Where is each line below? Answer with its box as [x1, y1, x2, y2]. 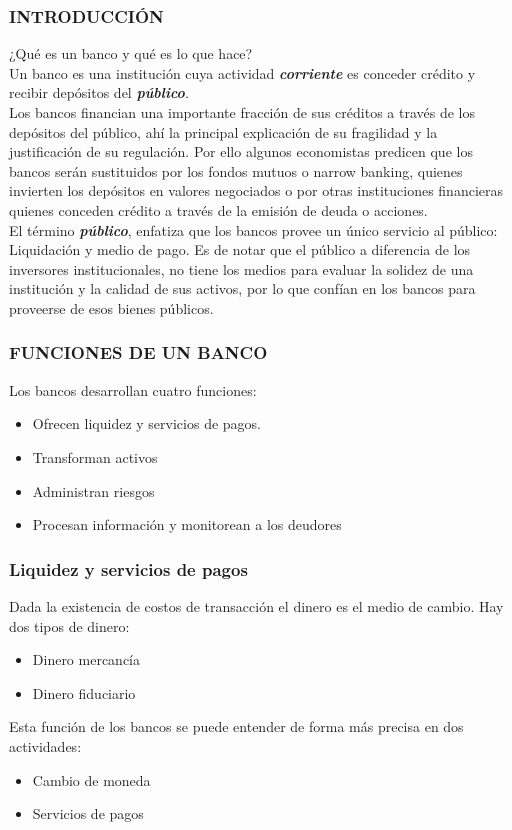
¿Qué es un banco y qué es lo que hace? [9, 43, 253, 64]
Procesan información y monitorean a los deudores [32, 514, 342, 535]
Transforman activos [32, 446, 158, 467]
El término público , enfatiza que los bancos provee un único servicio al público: [9, 219, 498, 240]
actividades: [9, 735, 82, 756]
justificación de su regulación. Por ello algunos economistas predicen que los [9, 141, 473, 162]
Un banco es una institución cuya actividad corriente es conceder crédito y [9, 62, 476, 83]
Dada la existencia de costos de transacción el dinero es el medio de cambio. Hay [9, 595, 504, 616]
